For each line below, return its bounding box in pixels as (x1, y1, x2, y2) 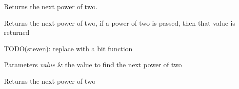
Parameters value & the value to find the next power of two (4, 59, 182, 70)
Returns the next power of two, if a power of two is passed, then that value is (4, 17, 235, 28)
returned (4, 27, 30, 37)
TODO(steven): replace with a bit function (4, 43, 133, 53)
